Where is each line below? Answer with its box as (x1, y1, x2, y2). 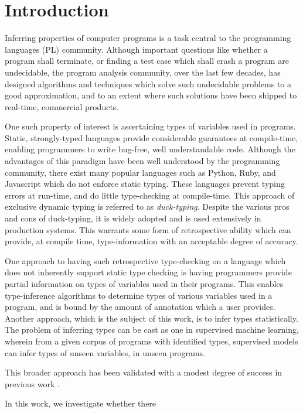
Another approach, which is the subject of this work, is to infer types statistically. (5, 312, 298, 324)
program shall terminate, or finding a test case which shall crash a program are (5, 54, 289, 67)
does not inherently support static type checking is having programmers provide (5, 266, 292, 278)
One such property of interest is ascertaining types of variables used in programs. (5, 120, 296, 132)
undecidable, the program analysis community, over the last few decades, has (5, 66, 281, 78)
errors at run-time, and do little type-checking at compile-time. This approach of (5, 189, 295, 201)
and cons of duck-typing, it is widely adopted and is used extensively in (5, 212, 261, 224)
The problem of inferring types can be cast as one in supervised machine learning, (5, 323, 299, 336)
